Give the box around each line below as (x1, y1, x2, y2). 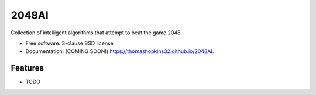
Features (11, 63, 44, 73)
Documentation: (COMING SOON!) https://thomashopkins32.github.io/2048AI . (25, 48, 214, 55)
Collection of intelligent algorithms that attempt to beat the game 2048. (11, 29, 183, 36)
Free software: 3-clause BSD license (25, 40, 114, 47)
